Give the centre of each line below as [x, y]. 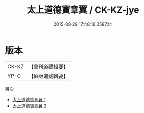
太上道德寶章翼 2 [29, 106]
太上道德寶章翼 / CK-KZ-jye [83, 10]
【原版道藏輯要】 [48, 76]
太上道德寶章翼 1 [29, 99]
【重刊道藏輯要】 [48, 67]
